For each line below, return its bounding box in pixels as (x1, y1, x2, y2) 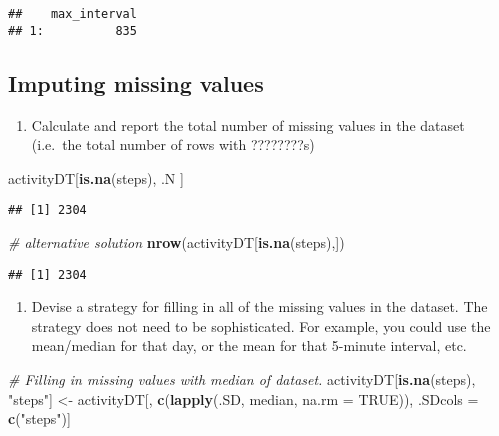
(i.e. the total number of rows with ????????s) (31, 134, 315, 155)
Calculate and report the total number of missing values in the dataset (31, 114, 465, 135)
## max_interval (8, 7, 137, 21)
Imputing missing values (8, 67, 264, 98)
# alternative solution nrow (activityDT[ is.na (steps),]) (8, 231, 345, 252)
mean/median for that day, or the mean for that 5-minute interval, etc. (31, 335, 467, 356)
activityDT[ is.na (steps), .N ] (8, 167, 184, 188)
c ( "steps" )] (8, 408, 71, 429)
